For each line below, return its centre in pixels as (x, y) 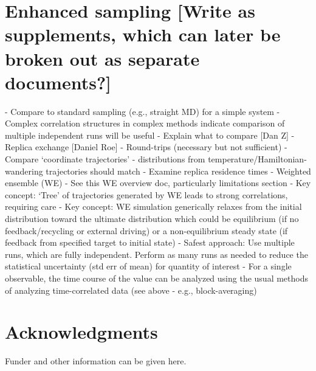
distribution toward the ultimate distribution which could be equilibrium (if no (152, 219)
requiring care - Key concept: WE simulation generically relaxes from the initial (153, 206)
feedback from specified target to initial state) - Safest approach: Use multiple (150, 242)
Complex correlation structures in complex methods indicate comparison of (145, 123)
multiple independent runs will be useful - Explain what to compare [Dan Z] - (150, 135)
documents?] (58, 82)
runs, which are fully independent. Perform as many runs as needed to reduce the (156, 254)
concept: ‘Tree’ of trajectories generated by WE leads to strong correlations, (146, 194)
